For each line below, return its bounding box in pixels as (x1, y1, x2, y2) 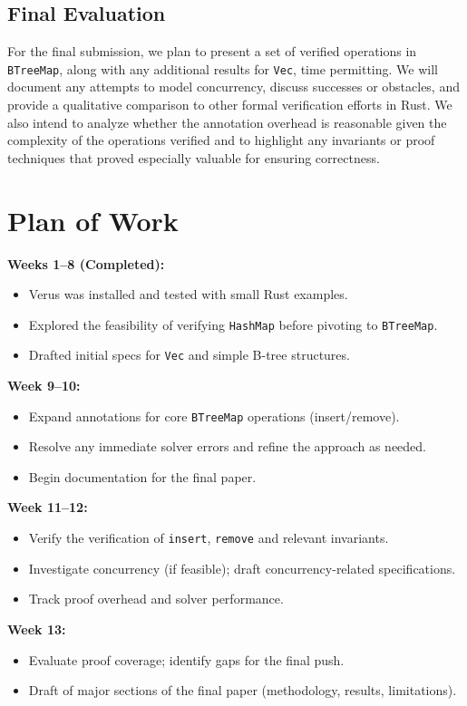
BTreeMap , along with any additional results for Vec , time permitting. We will (7, 59, 438, 78)
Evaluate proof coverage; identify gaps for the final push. (28, 650, 345, 669)
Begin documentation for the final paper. (28, 467, 257, 486)
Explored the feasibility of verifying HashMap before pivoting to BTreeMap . (28, 314, 438, 334)
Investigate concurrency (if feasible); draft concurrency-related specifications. (28, 558, 456, 577)
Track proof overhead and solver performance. (28, 589, 284, 608)
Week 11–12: (7, 498, 88, 517)
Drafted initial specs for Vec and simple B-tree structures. (28, 345, 350, 364)
